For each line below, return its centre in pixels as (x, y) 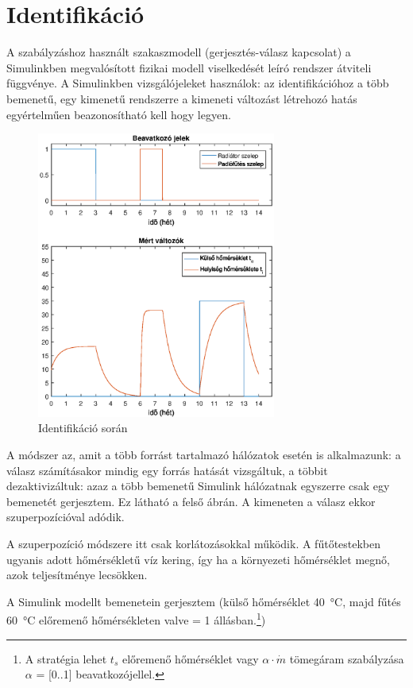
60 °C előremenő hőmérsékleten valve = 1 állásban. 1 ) (136, 618)
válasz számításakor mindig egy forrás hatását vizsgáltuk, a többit (167, 470)
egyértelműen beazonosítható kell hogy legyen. (119, 114)
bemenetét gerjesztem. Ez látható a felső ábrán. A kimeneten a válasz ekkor (191, 501)
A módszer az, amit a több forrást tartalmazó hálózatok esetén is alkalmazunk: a (204, 454)
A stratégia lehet (66, 658)
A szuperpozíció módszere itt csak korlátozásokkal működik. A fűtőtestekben (194, 543)
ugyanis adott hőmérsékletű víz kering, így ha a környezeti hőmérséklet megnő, (198, 559)
